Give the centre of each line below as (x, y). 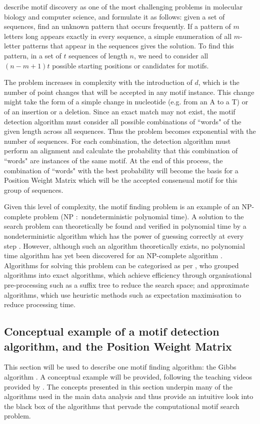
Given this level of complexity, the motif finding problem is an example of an (122, 207)
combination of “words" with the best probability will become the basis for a (121, 170)
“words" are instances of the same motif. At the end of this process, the (113, 160)
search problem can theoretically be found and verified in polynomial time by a (125, 226)
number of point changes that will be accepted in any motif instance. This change (129, 92)
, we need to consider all (171, 55)
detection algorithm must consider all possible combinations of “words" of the (123, 121)
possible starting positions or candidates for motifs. (130, 65)
